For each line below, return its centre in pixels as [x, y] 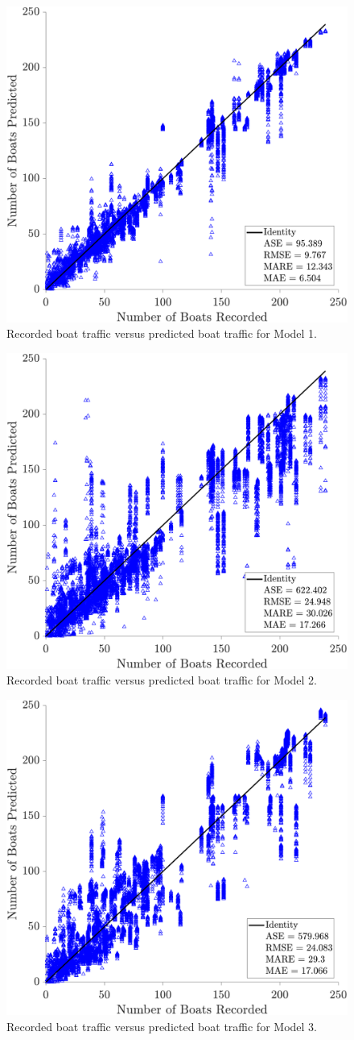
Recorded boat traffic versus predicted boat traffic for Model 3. [162, 1027]
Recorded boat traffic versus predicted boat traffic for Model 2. [162, 680]
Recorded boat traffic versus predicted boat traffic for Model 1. [162, 333]
